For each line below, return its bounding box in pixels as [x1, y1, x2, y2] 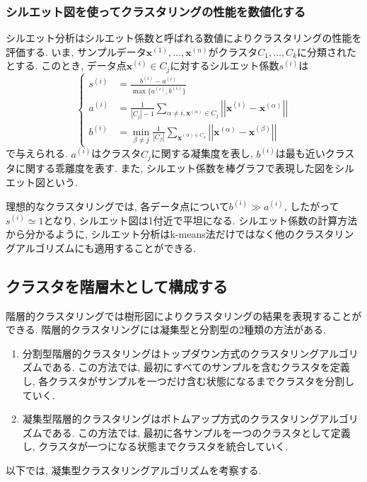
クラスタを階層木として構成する [6, 275, 228, 297]
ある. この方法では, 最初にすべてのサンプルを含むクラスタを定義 [52, 360, 350, 374]
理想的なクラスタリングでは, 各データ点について [6, 198, 229, 213]
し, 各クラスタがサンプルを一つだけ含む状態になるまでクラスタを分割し [22, 373, 355, 388]
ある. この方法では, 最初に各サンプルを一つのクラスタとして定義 [52, 425, 351, 440]
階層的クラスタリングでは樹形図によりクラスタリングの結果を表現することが [6, 308, 362, 323]
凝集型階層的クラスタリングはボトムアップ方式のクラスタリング [22, 411, 320, 426]
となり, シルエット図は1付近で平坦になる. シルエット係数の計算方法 [43, 212, 358, 227]
